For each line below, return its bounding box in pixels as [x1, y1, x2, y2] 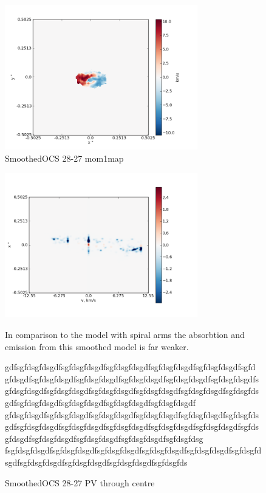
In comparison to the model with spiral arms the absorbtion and [5, 328, 245, 340]
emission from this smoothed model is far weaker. [5, 340, 189, 353]
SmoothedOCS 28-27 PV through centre [5, 476, 155, 489]
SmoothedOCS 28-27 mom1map [5, 151, 124, 164]
